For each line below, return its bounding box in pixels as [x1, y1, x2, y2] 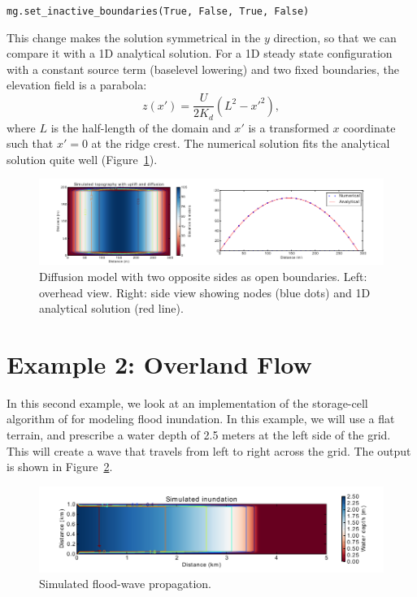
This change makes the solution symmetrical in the [7, 28, 261, 45]
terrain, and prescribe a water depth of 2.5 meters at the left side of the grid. [7, 426, 391, 443]
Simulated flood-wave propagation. [39, 575, 212, 592]
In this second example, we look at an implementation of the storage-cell [7, 394, 368, 411]
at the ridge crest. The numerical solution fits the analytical [91, 135, 390, 152]
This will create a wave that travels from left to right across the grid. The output [7, 442, 411, 459]
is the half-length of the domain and [50, 119, 231, 136]
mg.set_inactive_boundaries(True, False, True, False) [7, 6, 310, 17]
